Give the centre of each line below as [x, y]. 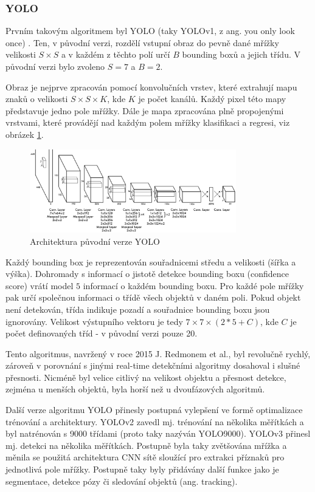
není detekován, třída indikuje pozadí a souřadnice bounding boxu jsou [138, 309]
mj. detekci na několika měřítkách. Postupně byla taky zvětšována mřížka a [146, 445]
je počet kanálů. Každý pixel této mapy [212, 99]
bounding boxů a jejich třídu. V [241, 54]
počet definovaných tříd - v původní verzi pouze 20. [102, 333]
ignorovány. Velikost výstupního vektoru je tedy [94, 321]
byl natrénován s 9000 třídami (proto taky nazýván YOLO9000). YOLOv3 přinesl [158, 433]
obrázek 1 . [25, 134]
